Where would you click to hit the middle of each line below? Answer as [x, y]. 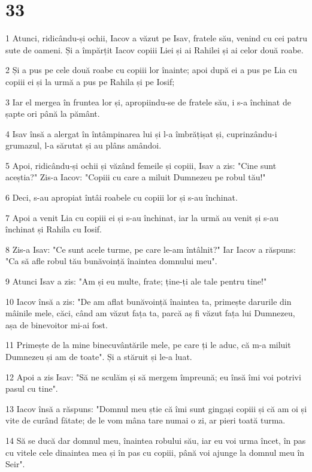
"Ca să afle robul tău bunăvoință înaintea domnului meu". [111, 261]
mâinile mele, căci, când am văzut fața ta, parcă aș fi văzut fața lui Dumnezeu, [150, 313]
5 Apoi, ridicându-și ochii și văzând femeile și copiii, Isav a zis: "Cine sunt [141, 165]
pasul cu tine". [32, 388]
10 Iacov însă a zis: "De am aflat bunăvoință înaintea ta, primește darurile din [149, 301]
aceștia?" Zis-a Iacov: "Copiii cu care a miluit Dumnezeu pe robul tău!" [136, 177]
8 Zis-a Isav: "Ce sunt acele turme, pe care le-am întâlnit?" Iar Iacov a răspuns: [151, 249]
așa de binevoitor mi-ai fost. [57, 324]
